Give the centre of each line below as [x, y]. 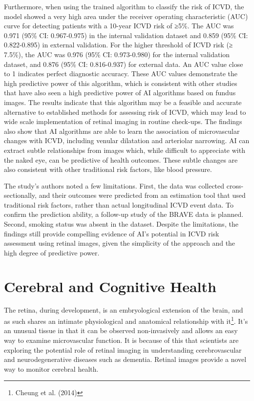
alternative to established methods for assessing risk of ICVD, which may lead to [125, 112]
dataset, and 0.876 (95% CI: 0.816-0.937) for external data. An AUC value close [124, 64]
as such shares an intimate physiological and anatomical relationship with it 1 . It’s [126, 320]
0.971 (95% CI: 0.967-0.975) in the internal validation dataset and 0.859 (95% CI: [126, 35]
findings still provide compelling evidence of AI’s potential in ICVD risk [112, 233]
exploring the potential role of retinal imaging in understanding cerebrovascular [123, 349]
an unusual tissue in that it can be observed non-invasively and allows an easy [121, 330]
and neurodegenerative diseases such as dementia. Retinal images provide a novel [125, 359]
